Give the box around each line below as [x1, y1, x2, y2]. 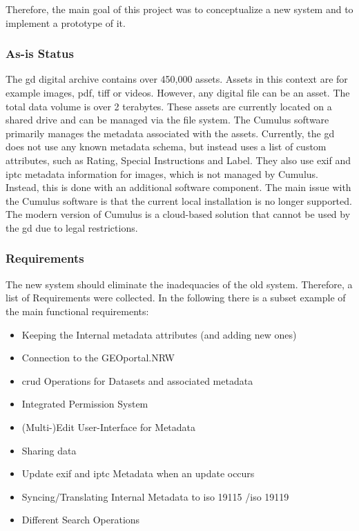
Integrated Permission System [21, 397, 148, 411]
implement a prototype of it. [6, 15, 126, 30]
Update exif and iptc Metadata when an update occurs [21, 466, 255, 481]
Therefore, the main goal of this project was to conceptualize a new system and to [6, 2, 353, 16]
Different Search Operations [21, 512, 140, 527]
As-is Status [6, 45, 74, 62]
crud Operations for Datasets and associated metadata [21, 373, 253, 388]
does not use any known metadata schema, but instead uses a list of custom [6, 139, 327, 154]
